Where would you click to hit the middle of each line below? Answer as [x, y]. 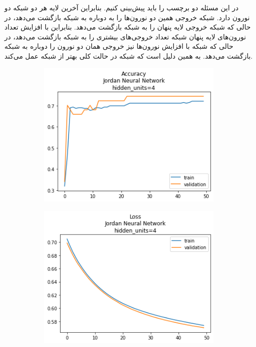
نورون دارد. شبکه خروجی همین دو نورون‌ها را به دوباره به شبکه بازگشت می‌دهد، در [127, 17]
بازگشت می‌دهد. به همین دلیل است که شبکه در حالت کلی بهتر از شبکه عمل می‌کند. [128, 55]
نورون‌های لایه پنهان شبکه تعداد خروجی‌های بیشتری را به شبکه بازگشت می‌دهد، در [125, 36]
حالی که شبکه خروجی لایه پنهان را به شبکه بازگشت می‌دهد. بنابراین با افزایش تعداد [128, 27]
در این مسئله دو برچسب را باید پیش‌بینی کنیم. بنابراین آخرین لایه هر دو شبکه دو [122, 7]
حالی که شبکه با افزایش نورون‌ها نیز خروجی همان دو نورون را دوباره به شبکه [119, 46]
